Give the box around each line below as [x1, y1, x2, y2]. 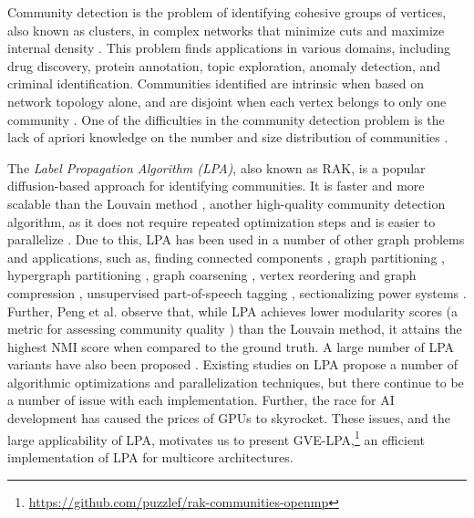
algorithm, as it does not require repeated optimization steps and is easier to [7, 212, 436, 231]
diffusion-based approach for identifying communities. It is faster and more [7, 176, 425, 195]
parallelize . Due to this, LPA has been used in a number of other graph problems [7, 230, 465, 249]
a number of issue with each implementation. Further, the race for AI [7, 390, 395, 409]
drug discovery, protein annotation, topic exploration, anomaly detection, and [7, 56, 441, 75]
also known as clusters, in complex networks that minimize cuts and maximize [7, 20, 445, 39]
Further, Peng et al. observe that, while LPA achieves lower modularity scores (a [7, 301, 459, 320]
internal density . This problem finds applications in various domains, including [7, 38, 450, 57]
